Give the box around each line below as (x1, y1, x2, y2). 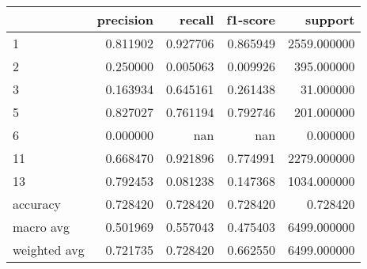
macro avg (13, 218, 70, 236)
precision (96, 10, 153, 28)
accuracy (13, 195, 61, 213)
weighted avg (13, 241, 85, 259)
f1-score (226, 10, 276, 28)
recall (180, 10, 214, 28)
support (305, 10, 355, 28)
